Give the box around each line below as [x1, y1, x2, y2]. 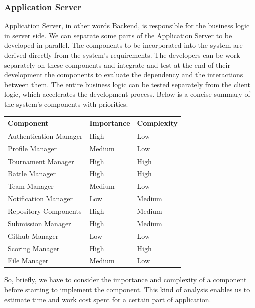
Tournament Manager [8, 156, 74, 166]
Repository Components [8, 205, 82, 216]
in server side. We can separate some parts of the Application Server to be [4, 30, 232, 40]
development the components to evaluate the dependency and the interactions [4, 69, 243, 80]
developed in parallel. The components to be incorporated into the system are [4, 40, 243, 50]
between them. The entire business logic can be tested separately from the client [4, 79, 250, 89]
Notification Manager [8, 193, 73, 204]
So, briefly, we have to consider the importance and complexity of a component [4, 274, 247, 285]
